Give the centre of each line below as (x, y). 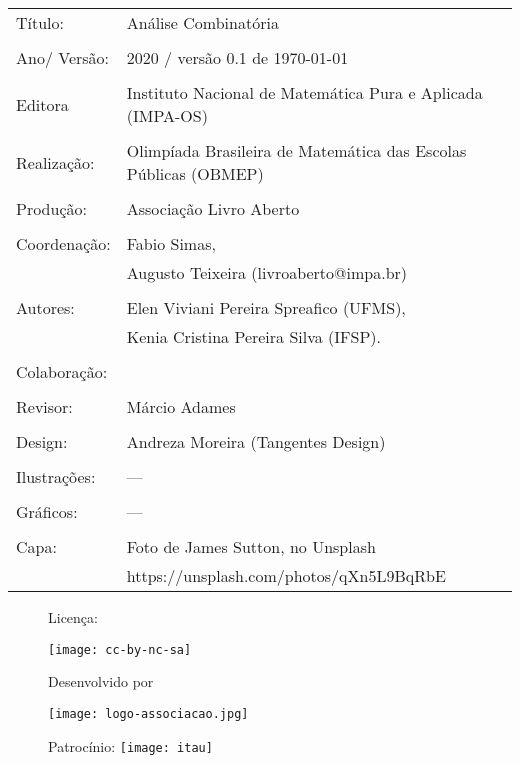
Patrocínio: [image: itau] (130, 745)
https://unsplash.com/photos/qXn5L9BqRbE (286, 575)
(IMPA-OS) (167, 115)
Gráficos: (47, 511)
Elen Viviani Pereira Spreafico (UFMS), (266, 307)
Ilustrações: (56, 476)
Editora (42, 104)
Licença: (73, 617)
